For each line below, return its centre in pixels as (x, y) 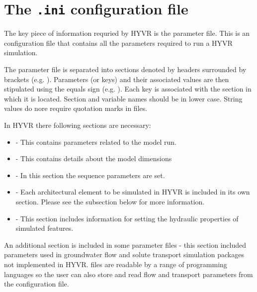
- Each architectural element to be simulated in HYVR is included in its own (133, 192)
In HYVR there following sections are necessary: (78, 125)
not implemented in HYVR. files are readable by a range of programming (116, 264)
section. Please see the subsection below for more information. (110, 201)
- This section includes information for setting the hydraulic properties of (127, 218)
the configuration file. (37, 284)
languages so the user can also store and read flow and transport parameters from (128, 274)
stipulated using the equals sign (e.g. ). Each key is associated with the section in (128, 89)
